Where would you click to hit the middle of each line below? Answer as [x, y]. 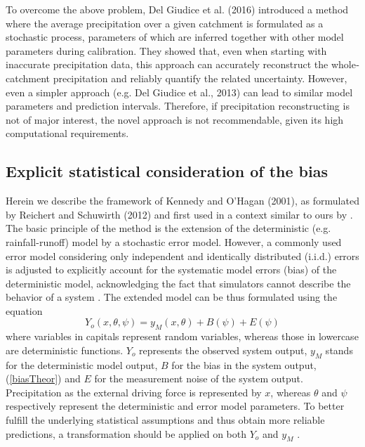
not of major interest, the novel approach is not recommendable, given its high [175, 119]
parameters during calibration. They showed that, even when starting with [166, 50]
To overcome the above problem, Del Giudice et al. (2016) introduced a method [177, 9]
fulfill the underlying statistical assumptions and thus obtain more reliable [165, 420]
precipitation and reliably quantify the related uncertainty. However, [200, 78]
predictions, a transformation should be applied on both [126, 433]
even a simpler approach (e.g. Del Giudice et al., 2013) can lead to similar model [179, 92]
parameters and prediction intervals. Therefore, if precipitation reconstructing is [178, 106]
